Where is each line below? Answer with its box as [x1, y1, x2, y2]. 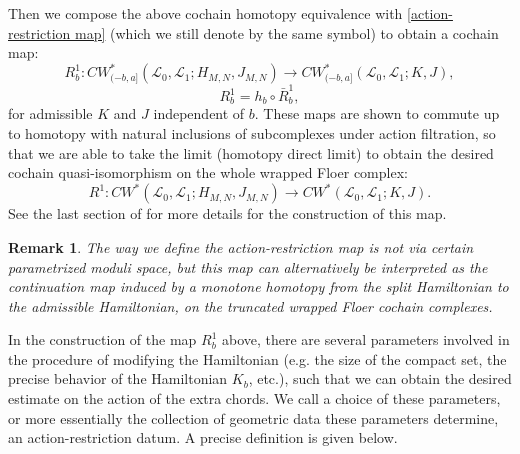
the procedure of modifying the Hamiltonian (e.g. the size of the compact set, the [8, 348, 507, 369]
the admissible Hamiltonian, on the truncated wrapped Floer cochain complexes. [8, 295, 493, 316]
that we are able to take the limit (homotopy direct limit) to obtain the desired [8, 142, 494, 163]
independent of [153, 103, 245, 124]
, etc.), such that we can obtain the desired [248, 368, 512, 389]
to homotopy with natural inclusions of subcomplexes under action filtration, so [8, 123, 496, 144]
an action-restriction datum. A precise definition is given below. [8, 427, 398, 448]
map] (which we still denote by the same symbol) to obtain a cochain [75, 22, 499, 43]
